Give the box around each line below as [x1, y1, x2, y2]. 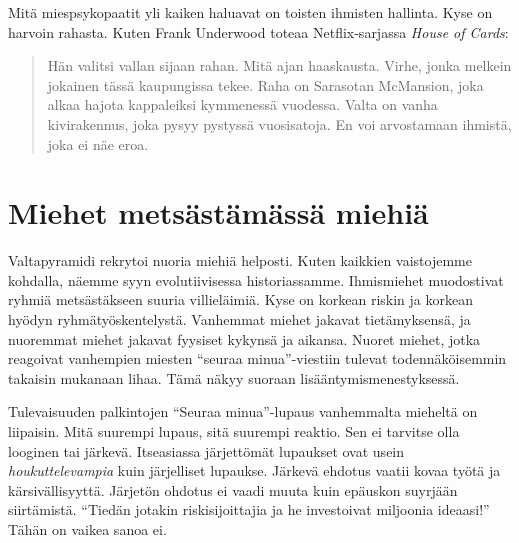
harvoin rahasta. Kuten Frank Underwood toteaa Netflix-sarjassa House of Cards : [8, 21, 509, 42]
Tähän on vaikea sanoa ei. [8, 519, 167, 539]
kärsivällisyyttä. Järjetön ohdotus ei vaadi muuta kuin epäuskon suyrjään [8, 479, 458, 500]
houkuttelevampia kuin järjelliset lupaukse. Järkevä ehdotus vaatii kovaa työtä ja [8, 460, 501, 481]
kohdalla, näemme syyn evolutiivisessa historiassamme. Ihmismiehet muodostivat [8, 269, 504, 290]
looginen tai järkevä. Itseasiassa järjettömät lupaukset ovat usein [8, 440, 405, 461]
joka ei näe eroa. [47, 133, 149, 154]
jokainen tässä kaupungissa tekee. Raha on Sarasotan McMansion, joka [47, 74, 484, 95]
